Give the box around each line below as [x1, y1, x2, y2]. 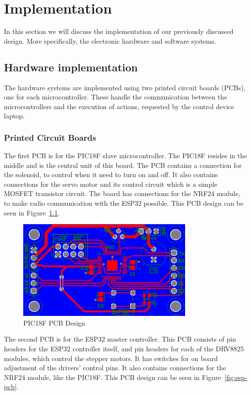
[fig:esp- [224, 372, 247, 382]
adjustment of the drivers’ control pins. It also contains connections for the [4, 362, 226, 373]
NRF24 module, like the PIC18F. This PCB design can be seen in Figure [4, 372, 221, 382]
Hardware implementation [4, 59, 138, 74]
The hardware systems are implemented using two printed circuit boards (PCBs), [4, 82, 246, 92]
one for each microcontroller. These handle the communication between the [4, 92, 227, 102]
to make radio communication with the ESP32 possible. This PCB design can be [4, 198, 244, 208]
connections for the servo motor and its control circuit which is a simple [4, 179, 218, 189]
